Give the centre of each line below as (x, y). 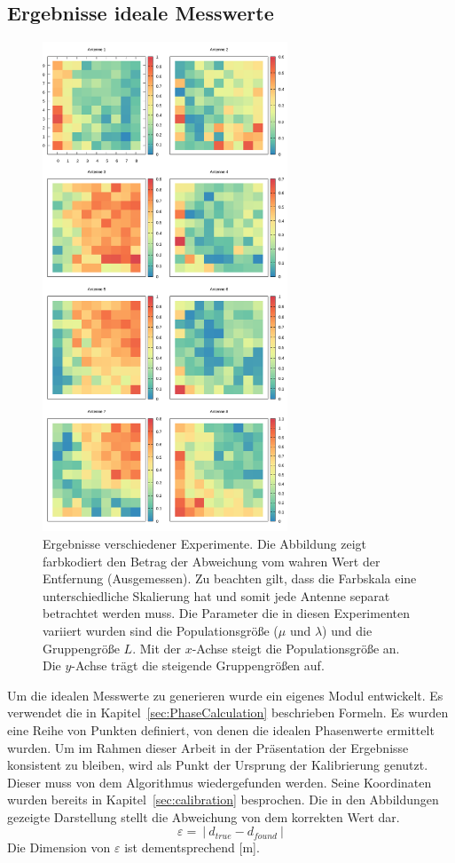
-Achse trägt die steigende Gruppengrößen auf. (198, 665)
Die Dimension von (59, 847)
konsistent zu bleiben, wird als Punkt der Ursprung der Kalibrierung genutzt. (218, 765)
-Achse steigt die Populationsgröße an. (296, 648)
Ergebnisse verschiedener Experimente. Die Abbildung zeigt (204, 543)
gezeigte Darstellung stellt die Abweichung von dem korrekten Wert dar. (204, 816)
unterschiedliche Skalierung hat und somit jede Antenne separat (216, 595)
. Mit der (157, 648)
